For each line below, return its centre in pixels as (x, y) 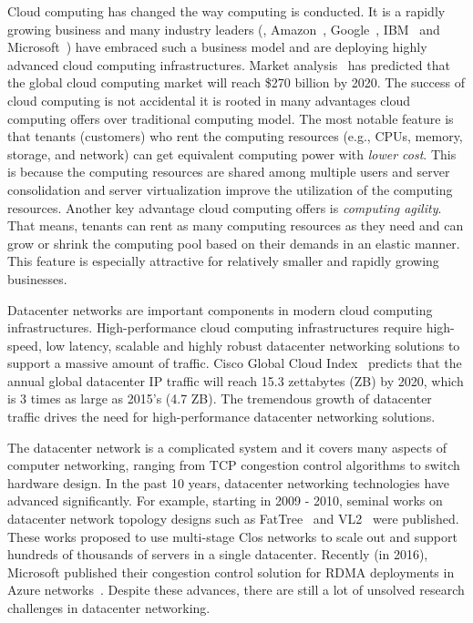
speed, (25, 345)
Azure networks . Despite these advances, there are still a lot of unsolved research (236, 590)
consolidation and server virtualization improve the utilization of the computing (230, 189)
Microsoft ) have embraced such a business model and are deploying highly (217, 47)
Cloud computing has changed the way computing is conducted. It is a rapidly (226, 11)
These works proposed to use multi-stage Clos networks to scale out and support (232, 536)
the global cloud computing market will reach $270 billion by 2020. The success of (236, 82)
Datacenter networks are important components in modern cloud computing (220, 309)
